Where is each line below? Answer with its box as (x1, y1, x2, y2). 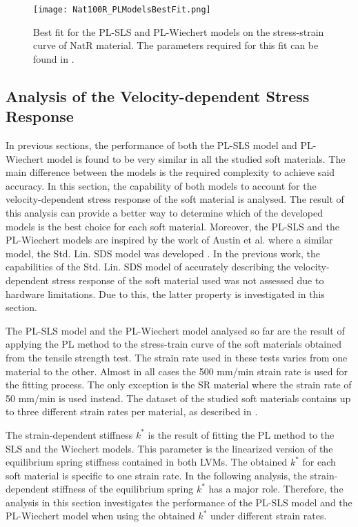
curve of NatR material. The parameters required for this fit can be (33, 38, 319, 52)
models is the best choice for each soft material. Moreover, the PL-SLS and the (6, 219, 340, 233)
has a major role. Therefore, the (208, 481, 344, 496)
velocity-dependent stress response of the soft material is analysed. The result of (6, 192, 344, 206)
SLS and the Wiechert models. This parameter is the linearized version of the (6, 441, 333, 455)
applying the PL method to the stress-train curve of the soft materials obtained (6, 337, 342, 351)
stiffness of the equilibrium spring (52, 481, 194, 496)
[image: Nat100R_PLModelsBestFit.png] (33, 5, 211, 14)
